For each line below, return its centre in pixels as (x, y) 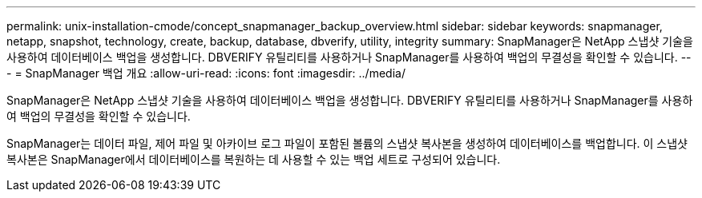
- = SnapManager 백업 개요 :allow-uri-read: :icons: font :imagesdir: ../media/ (206, 73)
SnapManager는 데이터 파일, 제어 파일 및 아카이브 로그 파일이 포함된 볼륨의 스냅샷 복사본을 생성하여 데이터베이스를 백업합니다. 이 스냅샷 (347, 143)
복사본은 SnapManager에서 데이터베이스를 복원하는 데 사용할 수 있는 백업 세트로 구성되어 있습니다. (254, 159)
